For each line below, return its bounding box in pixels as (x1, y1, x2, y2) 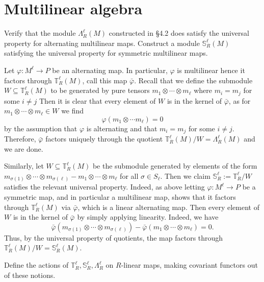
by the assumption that (4, 123, 77, 133)
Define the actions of (4, 260, 69, 270)
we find (61, 105, 84, 116)
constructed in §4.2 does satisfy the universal (109, 28, 249, 38)
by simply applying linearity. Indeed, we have (77, 212, 219, 222)
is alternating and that (86, 123, 157, 133)
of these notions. (4, 269, 56, 280)
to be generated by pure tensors (50, 85, 150, 96)
